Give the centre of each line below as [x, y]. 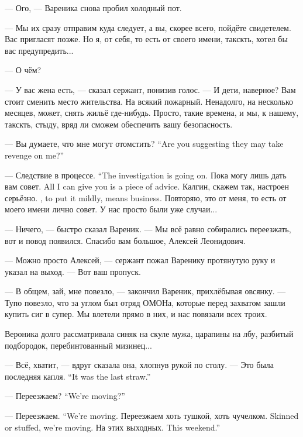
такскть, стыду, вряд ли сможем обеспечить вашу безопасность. [119, 124]
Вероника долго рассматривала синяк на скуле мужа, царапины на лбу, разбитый [149, 334]
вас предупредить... [39, 50]
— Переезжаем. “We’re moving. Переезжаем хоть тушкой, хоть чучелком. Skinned [152, 416]
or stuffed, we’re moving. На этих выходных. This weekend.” [113, 427]
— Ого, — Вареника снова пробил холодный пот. [93, 8]
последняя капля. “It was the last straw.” [78, 376]
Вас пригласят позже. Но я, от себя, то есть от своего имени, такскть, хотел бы [146, 39]
